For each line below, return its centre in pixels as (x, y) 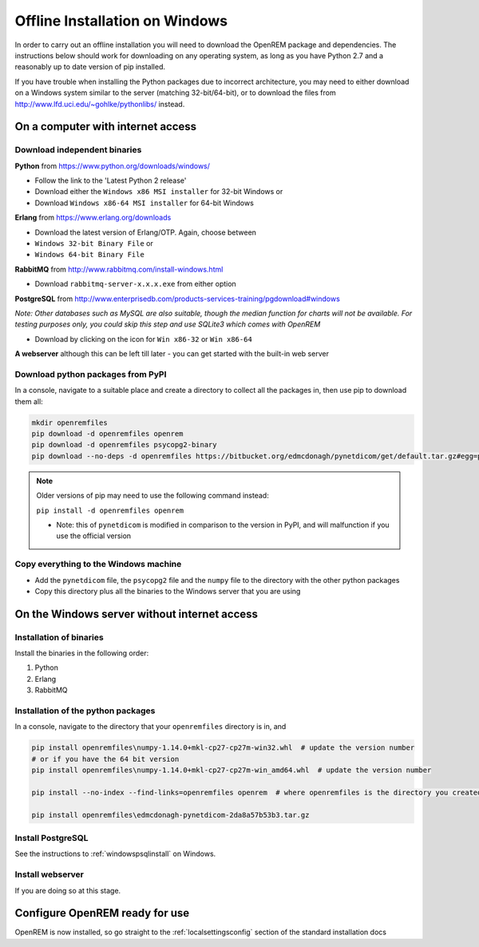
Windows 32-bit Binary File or (94, 243)
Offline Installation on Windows (121, 21)
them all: (29, 401)
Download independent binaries (78, 150)
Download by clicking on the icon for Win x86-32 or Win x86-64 (144, 339)
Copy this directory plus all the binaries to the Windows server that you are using (168, 591)
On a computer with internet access (106, 127)
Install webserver (49, 874)
